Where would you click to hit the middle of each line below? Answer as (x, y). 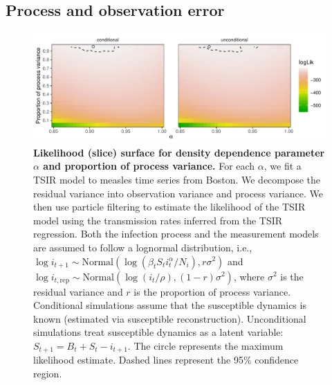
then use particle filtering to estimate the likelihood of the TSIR (169, 207)
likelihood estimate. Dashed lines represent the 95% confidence (166, 360)
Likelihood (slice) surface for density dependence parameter (179, 152)
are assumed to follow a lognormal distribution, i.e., (143, 247)
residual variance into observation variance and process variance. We (178, 193)
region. (48, 373)
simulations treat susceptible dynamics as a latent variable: (158, 332)
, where (249, 276)
